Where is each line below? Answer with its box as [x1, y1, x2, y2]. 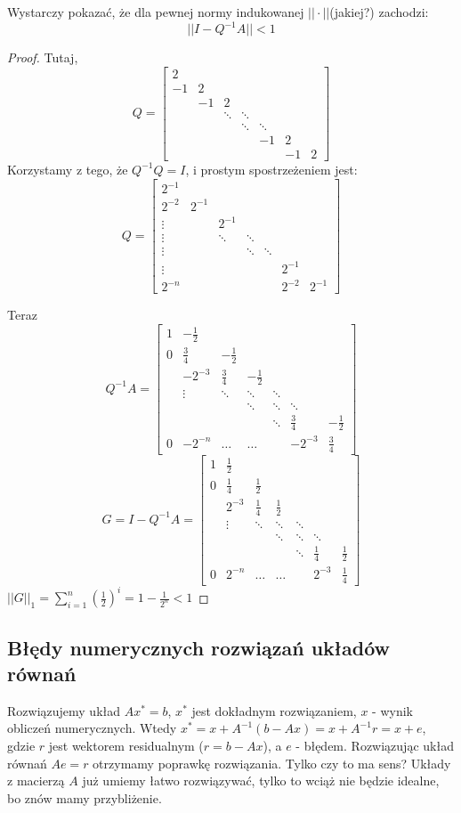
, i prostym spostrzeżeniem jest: [185, 159, 358, 178]
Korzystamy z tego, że [7, 159, 128, 178]
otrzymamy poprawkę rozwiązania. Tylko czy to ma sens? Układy [93, 753, 451, 772]
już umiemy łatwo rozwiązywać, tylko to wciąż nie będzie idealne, [82, 771, 440, 790]
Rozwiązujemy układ [7, 701, 121, 720]
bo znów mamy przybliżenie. [7, 788, 162, 807]
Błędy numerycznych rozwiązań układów [7, 633, 390, 661]
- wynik [372, 701, 413, 720]
